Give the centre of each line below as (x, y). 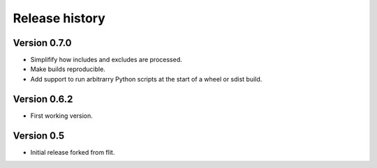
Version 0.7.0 (43, 43)
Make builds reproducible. (68, 69)
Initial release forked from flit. (73, 152)
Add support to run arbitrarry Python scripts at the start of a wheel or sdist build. (146, 79)
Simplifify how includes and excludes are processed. (106, 60)
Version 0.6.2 (43, 99)
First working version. (62, 116)
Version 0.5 (39, 136)
